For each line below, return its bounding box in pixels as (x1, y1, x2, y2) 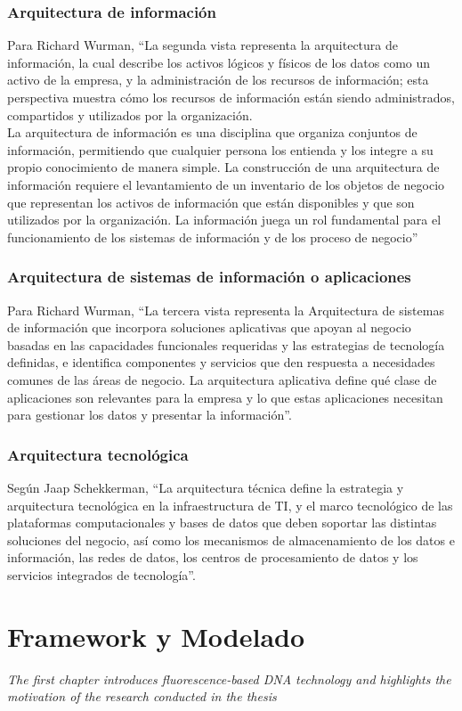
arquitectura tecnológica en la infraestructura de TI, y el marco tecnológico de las (7, 495, 453, 514)
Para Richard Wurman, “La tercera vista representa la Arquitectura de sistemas (7, 300, 444, 319)
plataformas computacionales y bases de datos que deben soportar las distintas (7, 513, 437, 532)
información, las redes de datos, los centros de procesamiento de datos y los (7, 548, 418, 567)
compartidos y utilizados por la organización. (7, 105, 253, 124)
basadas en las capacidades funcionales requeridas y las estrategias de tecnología (7, 335, 445, 354)
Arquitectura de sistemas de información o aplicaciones (7, 266, 411, 288)
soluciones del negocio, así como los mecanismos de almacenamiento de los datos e (7, 530, 455, 549)
